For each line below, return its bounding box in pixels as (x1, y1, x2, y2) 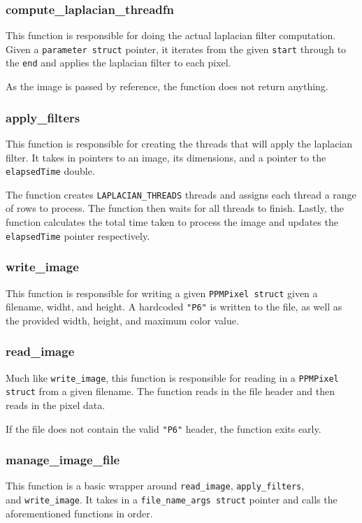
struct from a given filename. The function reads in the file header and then (6, 384, 335, 399)
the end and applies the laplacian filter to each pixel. (6, 55, 231, 70)
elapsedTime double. (6, 164, 95, 178)
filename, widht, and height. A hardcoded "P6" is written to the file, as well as (6, 299, 342, 314)
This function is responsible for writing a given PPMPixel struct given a (6, 285, 318, 300)
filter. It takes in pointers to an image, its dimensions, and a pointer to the (6, 150, 326, 164)
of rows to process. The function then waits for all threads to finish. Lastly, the (6, 201, 344, 215)
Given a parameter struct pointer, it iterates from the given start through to (6, 41, 347, 56)
